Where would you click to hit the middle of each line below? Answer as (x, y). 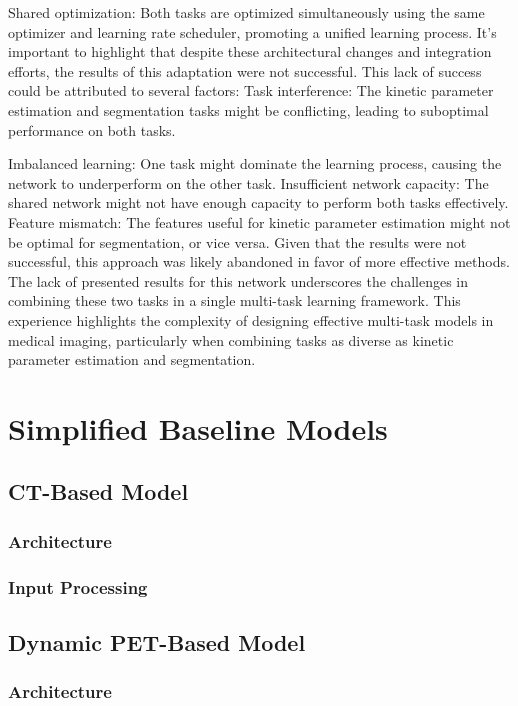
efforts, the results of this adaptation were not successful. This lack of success (245, 70)
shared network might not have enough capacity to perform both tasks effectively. (258, 202)
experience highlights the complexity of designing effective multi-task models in (251, 319)
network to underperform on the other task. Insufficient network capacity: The (248, 182)
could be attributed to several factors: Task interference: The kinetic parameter (251, 90)
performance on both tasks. (92, 129)
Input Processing (78, 586)
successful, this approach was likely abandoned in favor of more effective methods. (259, 261)
